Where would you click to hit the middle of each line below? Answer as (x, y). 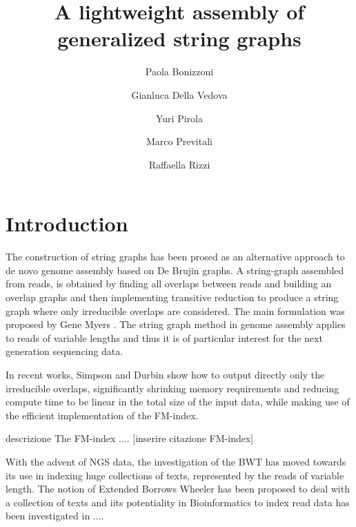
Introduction (67, 223)
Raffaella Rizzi (179, 164)
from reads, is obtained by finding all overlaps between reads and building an (169, 284)
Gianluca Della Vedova (179, 94)
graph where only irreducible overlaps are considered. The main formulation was (175, 310)
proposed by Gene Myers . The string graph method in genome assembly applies (176, 324)
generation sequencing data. (65, 351)
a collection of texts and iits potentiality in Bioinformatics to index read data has (178, 502)
